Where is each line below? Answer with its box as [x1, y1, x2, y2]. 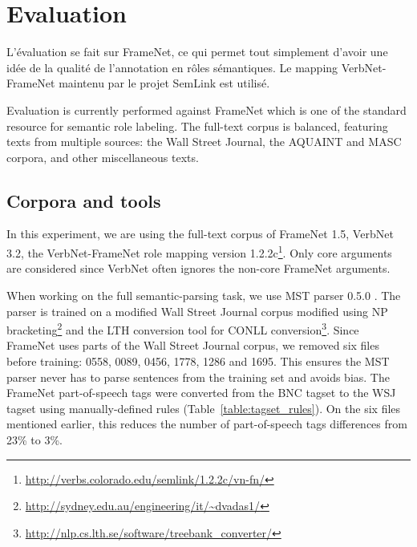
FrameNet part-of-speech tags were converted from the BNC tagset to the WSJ [6, 384, 396, 401]
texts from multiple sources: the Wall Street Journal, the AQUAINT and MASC [6, 133, 402, 150]
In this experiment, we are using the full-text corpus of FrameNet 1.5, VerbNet [6, 225, 394, 242]
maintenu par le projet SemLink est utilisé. [59, 75, 270, 91]
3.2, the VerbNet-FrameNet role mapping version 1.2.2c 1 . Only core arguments [6, 242, 392, 261]
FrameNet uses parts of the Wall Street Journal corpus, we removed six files [6, 337, 379, 354]
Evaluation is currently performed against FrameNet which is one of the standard [6, 101, 407, 118]
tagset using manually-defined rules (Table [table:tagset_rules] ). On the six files [6, 399, 401, 416]
